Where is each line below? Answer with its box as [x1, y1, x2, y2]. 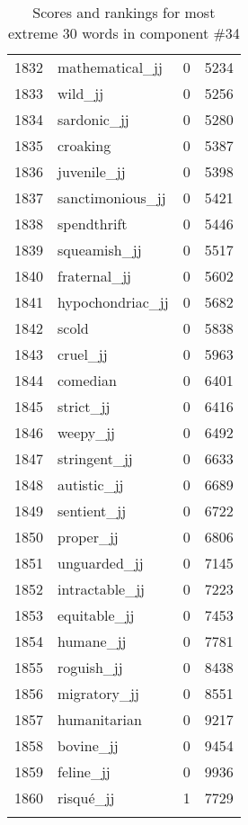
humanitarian [58, 709, 142, 730]
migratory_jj [58, 683, 139, 704]
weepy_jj [58, 422, 116, 443]
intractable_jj [58, 578, 145, 599]
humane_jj [58, 631, 127, 651]
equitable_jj [58, 605, 135, 625]
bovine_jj [58, 735, 119, 756]
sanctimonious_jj [58, 187, 166, 208]
